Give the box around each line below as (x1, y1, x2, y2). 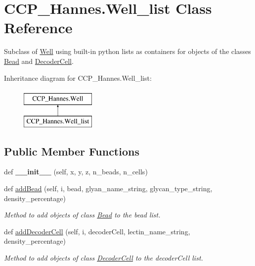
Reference (4, 17, 73, 38)
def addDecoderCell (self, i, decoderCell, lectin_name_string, (4, 226, 190, 236)
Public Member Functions (4, 143, 139, 159)
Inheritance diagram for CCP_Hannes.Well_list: (4, 72, 152, 83)
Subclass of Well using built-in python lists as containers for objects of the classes (4, 46, 251, 56)
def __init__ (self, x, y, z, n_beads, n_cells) (4, 166, 148, 177)
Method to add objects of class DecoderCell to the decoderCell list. (4, 253, 203, 263)
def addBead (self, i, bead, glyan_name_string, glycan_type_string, (4, 183, 212, 194)
